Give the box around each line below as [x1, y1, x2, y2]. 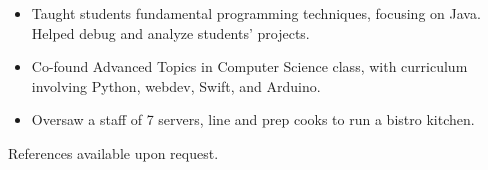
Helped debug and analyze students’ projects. [31, 22, 310, 43]
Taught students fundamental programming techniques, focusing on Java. [31, 3, 481, 23]
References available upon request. [8, 142, 219, 163]
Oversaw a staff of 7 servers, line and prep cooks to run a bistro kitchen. [31, 109, 475, 130]
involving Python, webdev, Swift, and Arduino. [31, 75, 321, 96]
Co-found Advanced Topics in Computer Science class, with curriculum [31, 56, 468, 77]
